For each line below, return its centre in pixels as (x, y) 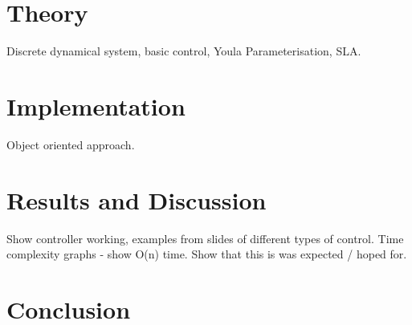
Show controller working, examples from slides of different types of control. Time (205, 238)
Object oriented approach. (71, 144)
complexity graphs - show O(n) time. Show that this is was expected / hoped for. (207, 254)
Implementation (96, 106)
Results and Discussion (137, 199)
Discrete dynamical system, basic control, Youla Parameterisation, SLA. (184, 51)
